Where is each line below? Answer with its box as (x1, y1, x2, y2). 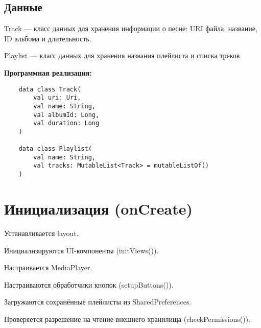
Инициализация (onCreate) (4, 198, 193, 219)
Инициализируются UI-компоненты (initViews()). (4, 245, 159, 255)
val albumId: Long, (33, 111, 100, 119)
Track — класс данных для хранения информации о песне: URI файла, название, (4, 23, 257, 34)
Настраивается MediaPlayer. (4, 262, 92, 273)
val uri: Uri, (33, 94, 81, 102)
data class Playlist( (18, 145, 92, 153)
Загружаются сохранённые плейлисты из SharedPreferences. (4, 296, 192, 307)
